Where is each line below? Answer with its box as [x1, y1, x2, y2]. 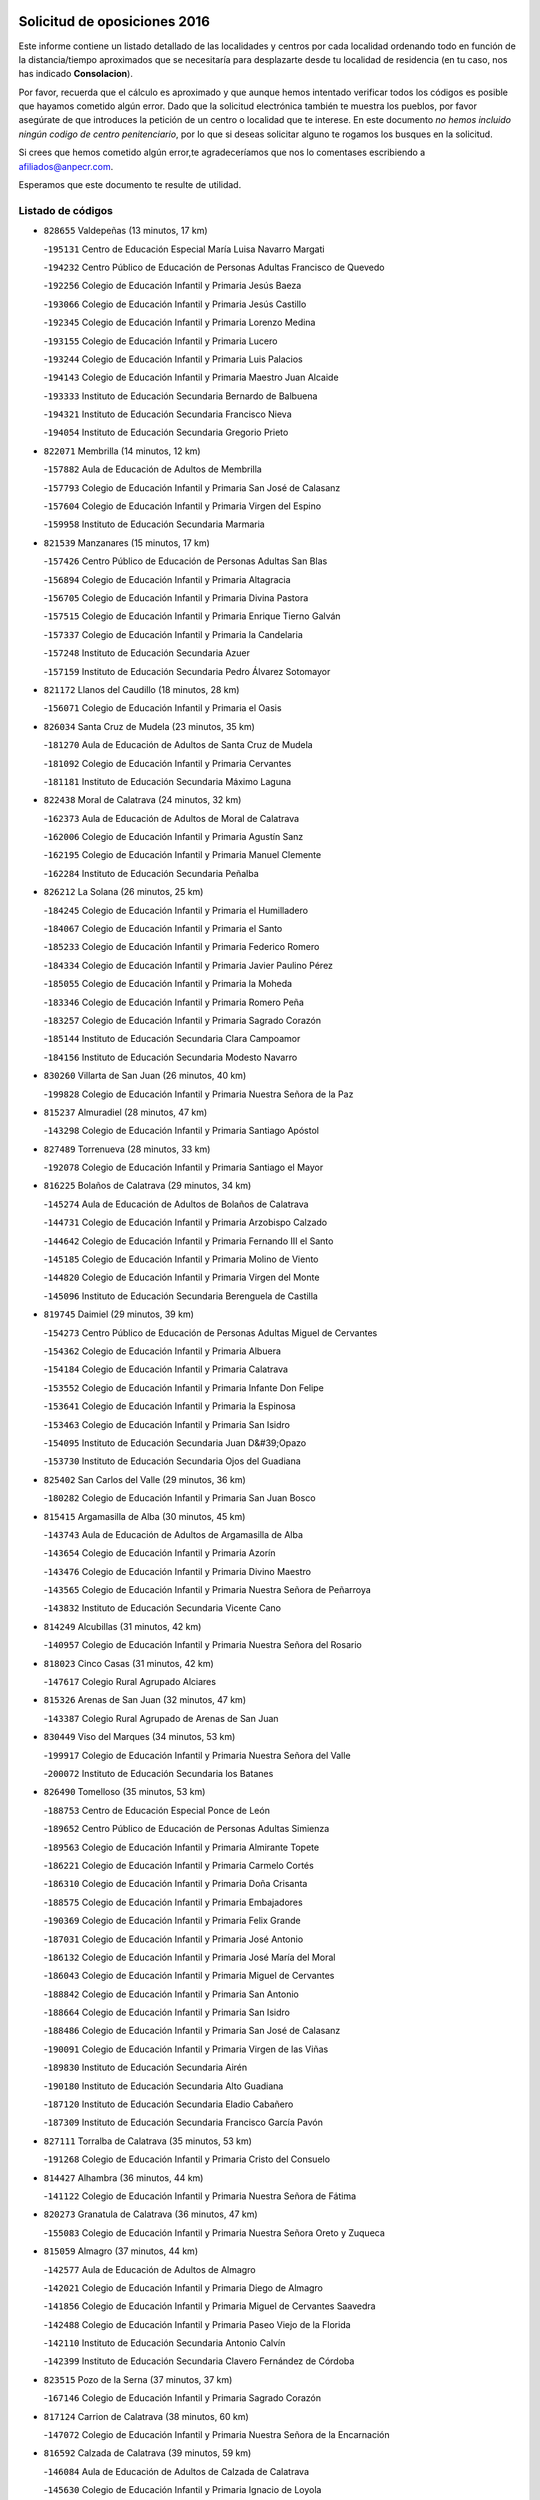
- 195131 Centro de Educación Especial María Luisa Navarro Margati [43, 243, 325, 255]
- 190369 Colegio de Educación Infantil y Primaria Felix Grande [43, 1915, 301, 1927]
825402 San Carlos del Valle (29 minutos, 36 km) [43, 1473, 246, 1485]
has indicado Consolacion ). [18, 68, 134, 80]
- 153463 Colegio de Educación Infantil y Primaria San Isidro [43, 1418, 290, 1430]
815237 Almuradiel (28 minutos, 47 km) [43, 1106, 208, 1118]
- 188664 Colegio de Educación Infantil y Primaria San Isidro [43, 2006, 290, 2019]
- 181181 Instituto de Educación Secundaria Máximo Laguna [43, 775, 292, 787]
